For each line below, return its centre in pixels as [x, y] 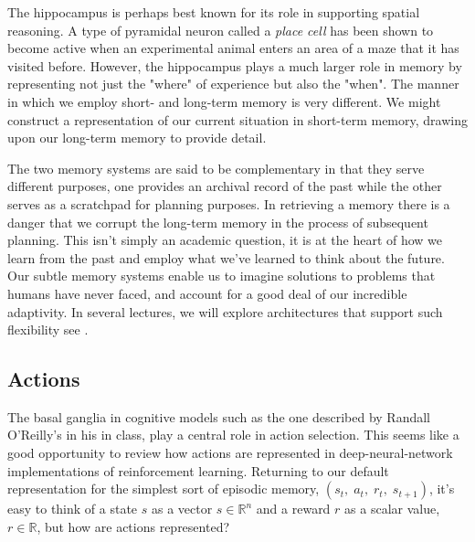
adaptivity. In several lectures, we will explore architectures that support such [225, 311]
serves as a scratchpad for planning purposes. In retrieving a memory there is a [229, 203]
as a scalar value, [392, 509]
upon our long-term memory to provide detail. [137, 138]
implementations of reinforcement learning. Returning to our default [198, 470]
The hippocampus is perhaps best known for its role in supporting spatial [214, 12]
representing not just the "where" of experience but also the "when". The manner [233, 84]
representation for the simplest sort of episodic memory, [164, 489]
